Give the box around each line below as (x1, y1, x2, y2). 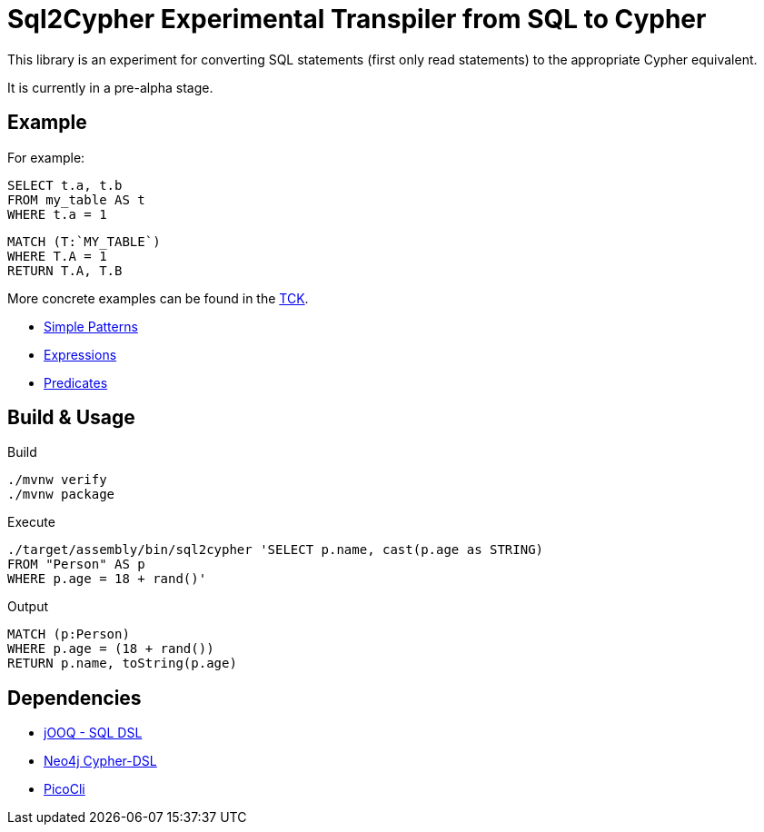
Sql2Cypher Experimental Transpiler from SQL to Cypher (7, 4, 707, 35)
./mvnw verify (7, 472, 107, 488)
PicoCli (44, 781, 85, 797)
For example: (7, 149, 85, 165)
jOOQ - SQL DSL (44, 725, 143, 741)
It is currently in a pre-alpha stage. (7, 79, 213, 95)
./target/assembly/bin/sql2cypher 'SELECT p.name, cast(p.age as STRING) (7, 542, 544, 558)
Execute (7, 514, 55, 530)
